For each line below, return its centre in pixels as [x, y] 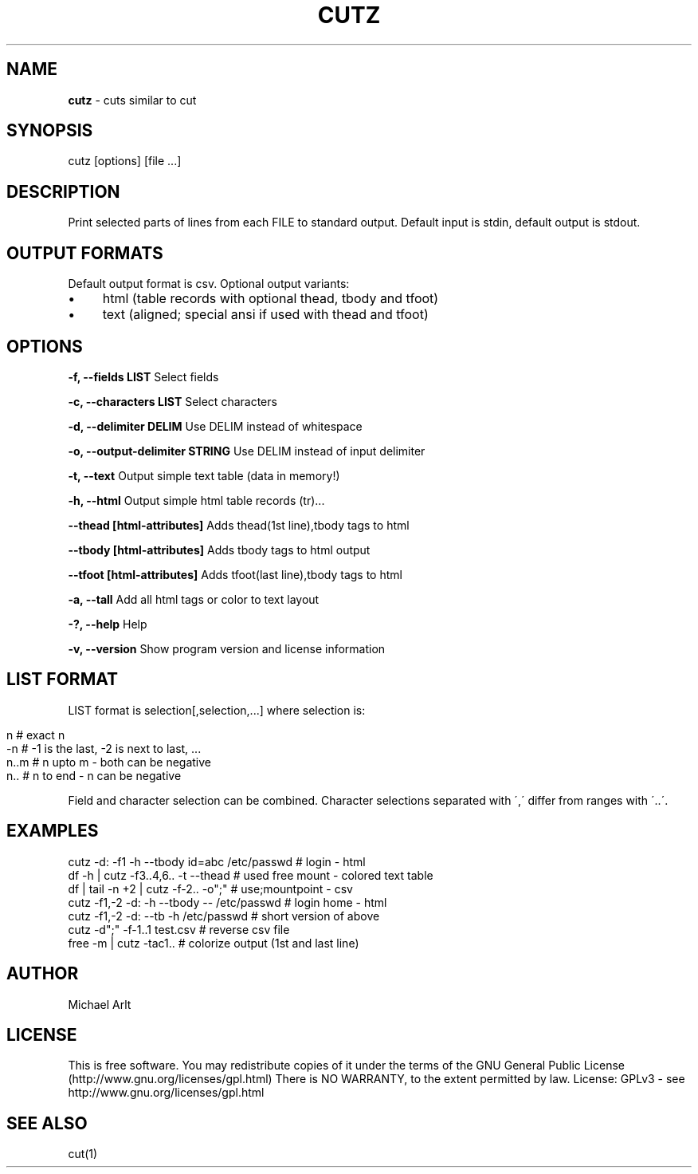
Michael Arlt [100, 1004]
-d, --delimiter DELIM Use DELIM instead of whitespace [215, 426]
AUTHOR [43, 974]
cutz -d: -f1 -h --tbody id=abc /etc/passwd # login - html [217, 861]
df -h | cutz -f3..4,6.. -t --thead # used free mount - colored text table [251, 875]
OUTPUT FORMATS [85, 253]
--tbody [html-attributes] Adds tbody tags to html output [219, 550]
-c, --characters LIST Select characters [173, 401]
